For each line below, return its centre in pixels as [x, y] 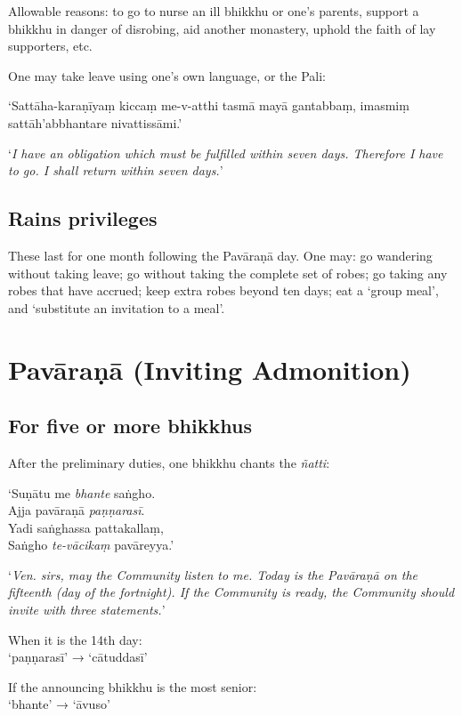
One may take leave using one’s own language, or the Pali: [167, 75]
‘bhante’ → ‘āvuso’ [59, 704]
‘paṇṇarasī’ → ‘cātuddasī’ [78, 657]
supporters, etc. [50, 46]
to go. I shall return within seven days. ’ [116, 170]
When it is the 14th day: [75, 639]
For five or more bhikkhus [130, 426]
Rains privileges [83, 218]
